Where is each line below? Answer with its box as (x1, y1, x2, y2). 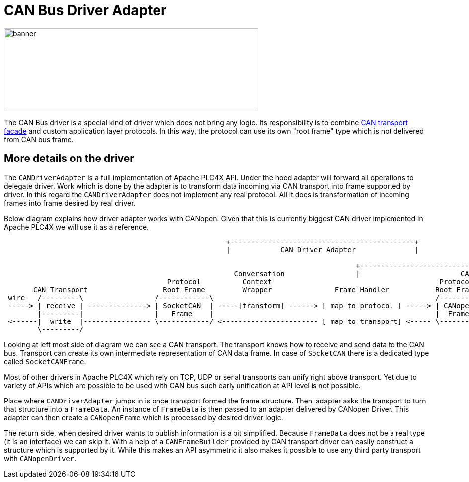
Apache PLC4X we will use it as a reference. (4, 222, 149, 231)
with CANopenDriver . (4, 454, 77, 463)
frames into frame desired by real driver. (4, 198, 136, 207)
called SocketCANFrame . (4, 357, 86, 366)
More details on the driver (4, 152, 134, 165)
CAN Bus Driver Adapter (4, 2, 167, 19)
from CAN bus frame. (4, 135, 74, 144)
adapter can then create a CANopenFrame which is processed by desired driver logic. (4, 413, 283, 422)
